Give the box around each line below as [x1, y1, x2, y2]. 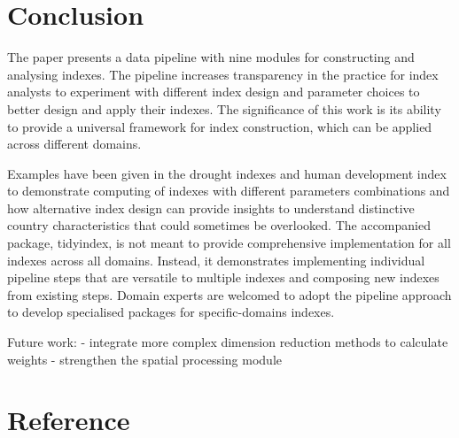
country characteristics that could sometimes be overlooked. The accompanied [7, 216, 431, 234]
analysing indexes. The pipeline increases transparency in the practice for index [7, 65, 439, 83]
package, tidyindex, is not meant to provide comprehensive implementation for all [7, 234, 451, 252]
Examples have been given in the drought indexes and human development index [7, 164, 447, 182]
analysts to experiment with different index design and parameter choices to [7, 82, 420, 101]
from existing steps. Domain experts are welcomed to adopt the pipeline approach [7, 285, 452, 304]
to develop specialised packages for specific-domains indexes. [7, 303, 335, 321]
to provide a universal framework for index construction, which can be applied [7, 117, 432, 135]
